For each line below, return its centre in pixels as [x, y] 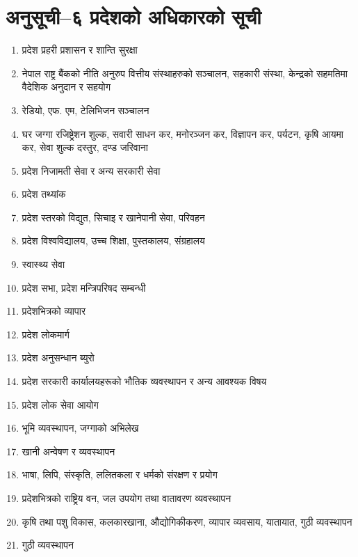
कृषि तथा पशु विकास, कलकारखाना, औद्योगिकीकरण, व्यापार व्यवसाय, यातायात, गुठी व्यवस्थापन [187, 521]
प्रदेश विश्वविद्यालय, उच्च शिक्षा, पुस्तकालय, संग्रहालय [113, 241]
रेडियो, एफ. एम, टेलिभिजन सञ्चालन [86, 110]
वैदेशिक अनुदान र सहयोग [66, 87]
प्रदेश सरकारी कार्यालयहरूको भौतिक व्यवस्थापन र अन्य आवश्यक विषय [144, 381]
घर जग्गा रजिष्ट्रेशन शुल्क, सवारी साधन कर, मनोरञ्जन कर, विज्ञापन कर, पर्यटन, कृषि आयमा [182, 133]
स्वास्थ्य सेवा [43, 264]
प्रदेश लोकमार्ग [46, 334]
